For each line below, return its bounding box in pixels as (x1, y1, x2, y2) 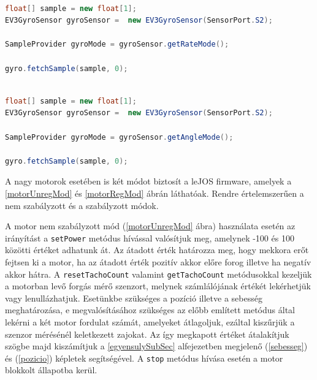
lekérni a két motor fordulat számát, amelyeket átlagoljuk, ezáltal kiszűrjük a (5, 315, 295, 328)
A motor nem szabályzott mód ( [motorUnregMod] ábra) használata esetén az (5, 219, 296, 232)
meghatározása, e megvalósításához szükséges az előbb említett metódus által (5, 303, 295, 316)
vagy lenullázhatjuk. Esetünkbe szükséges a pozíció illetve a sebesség (5, 291, 262, 304)
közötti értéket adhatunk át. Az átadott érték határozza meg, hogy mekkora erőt (5, 243, 309, 256)
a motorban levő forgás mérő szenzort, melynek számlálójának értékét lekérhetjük (5, 279, 311, 292)
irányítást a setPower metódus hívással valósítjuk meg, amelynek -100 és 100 (5, 231, 294, 244)
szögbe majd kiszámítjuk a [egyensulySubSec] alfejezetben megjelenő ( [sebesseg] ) (5, 340, 308, 352)
